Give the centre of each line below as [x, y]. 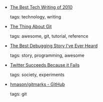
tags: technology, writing [35, 17]
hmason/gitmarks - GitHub [37, 84]
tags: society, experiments [37, 75]
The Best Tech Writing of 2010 [41, 7]
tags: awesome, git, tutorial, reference [49, 36]
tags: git [18, 94]
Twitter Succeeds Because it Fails [45, 65]
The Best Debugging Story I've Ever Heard [54, 46]
